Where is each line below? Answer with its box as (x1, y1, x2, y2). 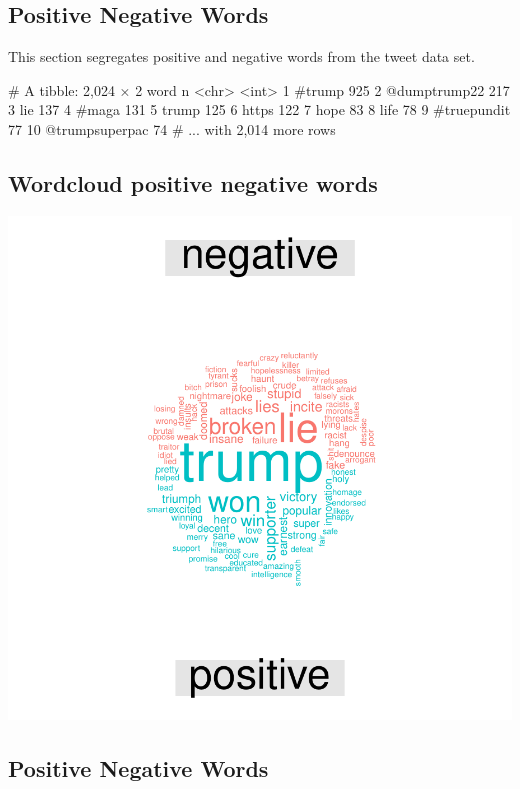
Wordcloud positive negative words (8, 167, 378, 198)
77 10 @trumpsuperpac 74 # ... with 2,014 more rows (8, 118, 336, 139)
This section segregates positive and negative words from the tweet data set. (8, 46, 475, 67)
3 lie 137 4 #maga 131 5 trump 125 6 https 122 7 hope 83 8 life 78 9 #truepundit (8, 99, 511, 120)
